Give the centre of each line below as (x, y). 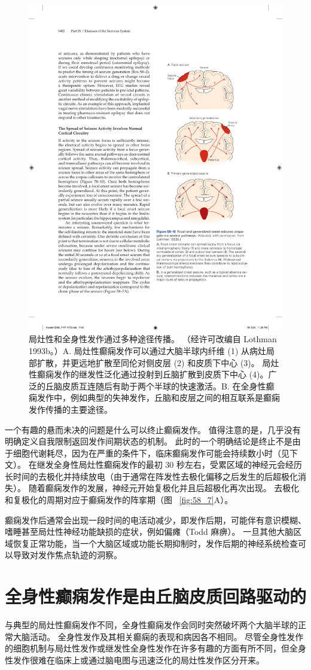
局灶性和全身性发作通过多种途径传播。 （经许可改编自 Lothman (153, 339)
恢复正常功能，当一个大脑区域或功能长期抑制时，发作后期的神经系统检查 (155, 543)
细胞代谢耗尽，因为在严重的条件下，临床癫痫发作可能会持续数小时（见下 (155, 453)
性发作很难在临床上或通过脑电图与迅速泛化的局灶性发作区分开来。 (135, 660)
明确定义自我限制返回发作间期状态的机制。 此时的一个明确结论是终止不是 (149, 441)
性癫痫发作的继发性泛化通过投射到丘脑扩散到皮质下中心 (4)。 (149, 374)
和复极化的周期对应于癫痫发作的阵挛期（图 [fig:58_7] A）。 (119, 500)
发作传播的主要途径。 (71, 409)
